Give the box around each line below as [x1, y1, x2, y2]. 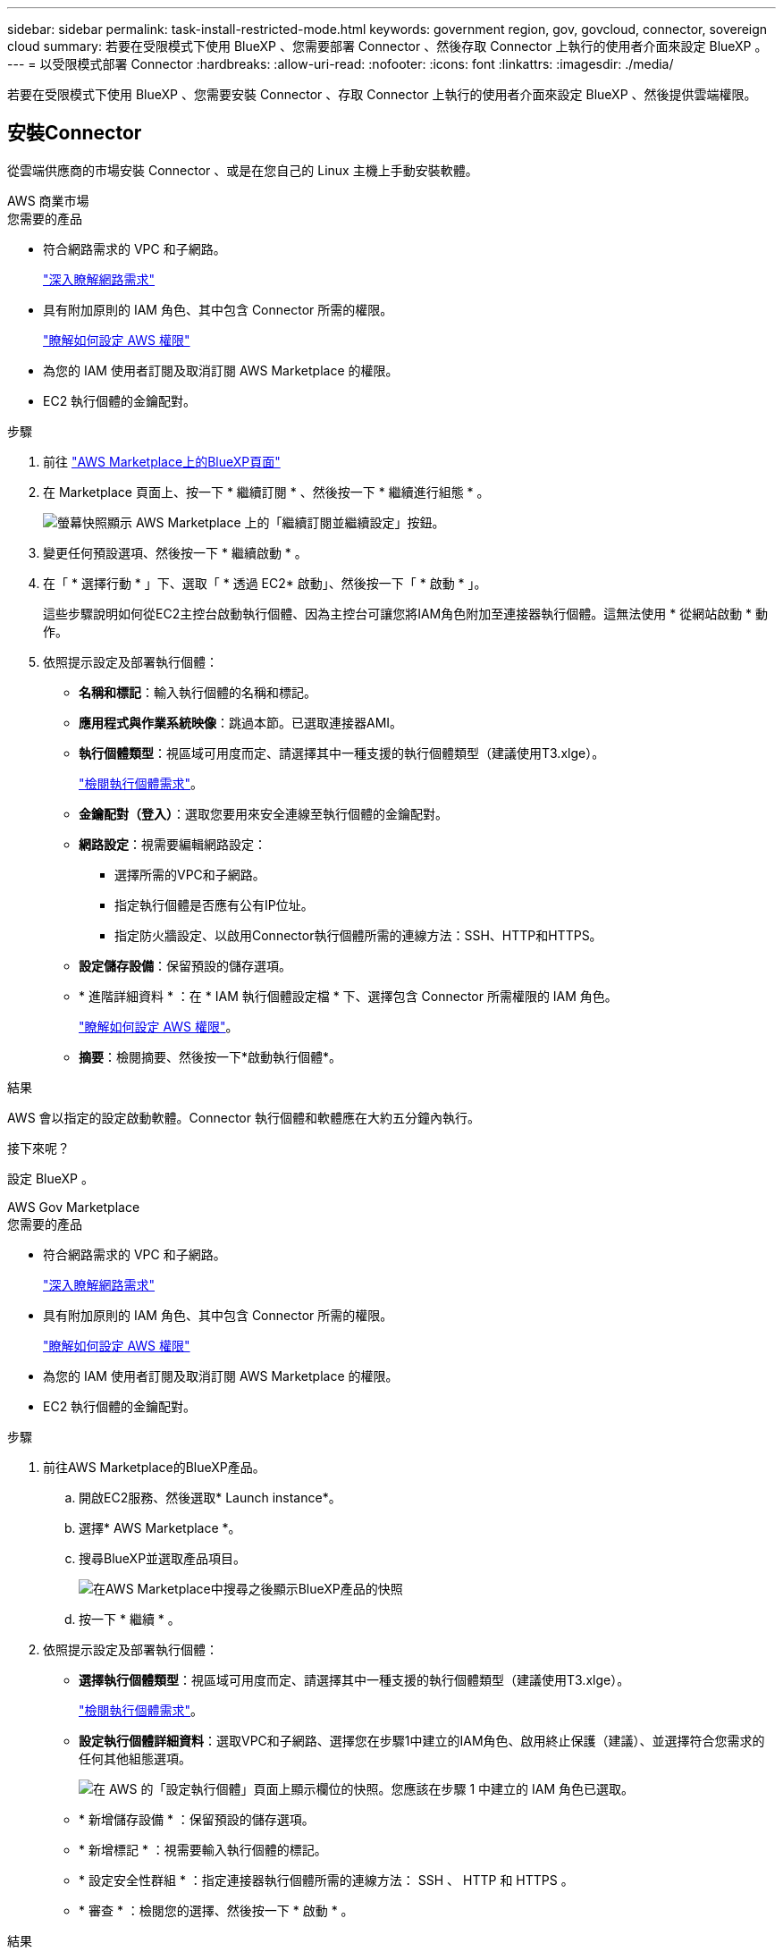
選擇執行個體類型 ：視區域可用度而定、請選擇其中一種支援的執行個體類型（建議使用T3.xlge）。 [79, 1671, 630, 1687]
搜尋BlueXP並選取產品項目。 [79, 1550, 247, 1566]
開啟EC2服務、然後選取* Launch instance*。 [79, 1489, 341, 1505]
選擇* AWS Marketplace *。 [79, 1519, 241, 1536]
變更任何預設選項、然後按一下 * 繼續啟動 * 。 [43, 544, 307, 560]
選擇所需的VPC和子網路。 [114, 866, 265, 882]
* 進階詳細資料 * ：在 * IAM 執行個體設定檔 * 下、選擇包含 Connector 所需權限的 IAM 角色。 [79, 988, 618, 1004]
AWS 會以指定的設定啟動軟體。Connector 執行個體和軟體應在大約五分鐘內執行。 [7, 1109, 480, 1125]
